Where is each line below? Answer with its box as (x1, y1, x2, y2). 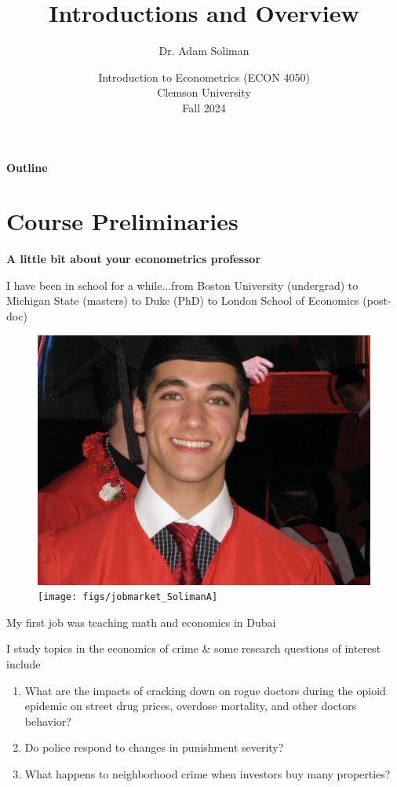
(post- (362, 292, 392, 309)
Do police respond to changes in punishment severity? (24, 739, 284, 756)
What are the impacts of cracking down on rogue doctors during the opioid (24, 682, 386, 698)
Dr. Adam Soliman (158, 42, 249, 59)
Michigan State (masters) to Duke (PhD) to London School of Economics (6, 292, 359, 309)
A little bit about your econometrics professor (6, 251, 261, 267)
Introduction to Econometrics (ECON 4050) (98, 68, 310, 85)
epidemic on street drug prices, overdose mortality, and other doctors (24, 697, 357, 714)
